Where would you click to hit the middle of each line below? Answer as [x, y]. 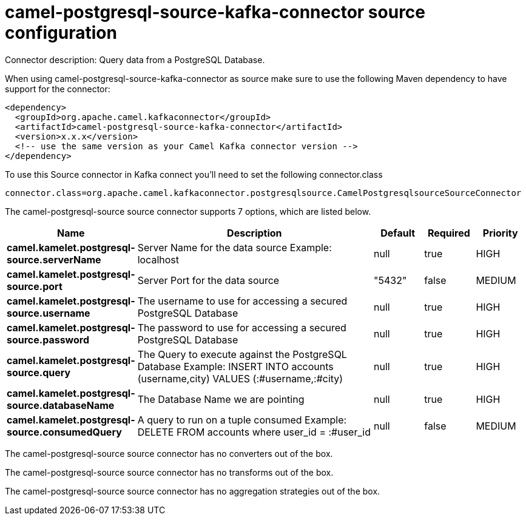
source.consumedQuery [64, 432]
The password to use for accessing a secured [242, 327]
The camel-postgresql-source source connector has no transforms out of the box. [169, 472]
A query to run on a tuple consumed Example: [242, 420]
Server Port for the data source [208, 280]
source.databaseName [61, 405]
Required [449, 233]
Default [398, 233]
